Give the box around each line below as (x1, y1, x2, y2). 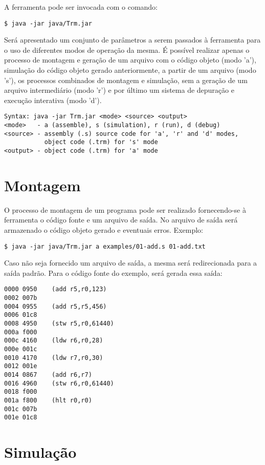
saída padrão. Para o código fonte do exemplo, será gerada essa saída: (4, 267, 223, 278)
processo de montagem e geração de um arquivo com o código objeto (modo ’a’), (4, 54, 256, 65)
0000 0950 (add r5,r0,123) (4, 286, 107, 293)
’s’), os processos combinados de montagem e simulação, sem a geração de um (4, 74, 248, 85)
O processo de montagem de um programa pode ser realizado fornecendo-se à (4, 204, 246, 215)
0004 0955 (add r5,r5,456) (4, 302, 107, 310)
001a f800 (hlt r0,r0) (4, 396, 92, 404)
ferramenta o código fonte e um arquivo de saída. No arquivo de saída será (4, 214, 238, 225)
